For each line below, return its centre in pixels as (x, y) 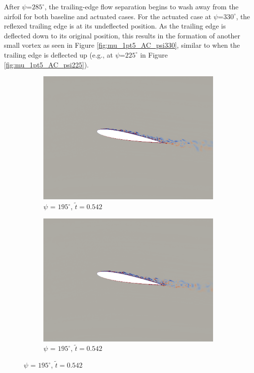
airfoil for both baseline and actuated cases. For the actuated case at (108, 16)
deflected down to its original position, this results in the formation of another (122, 35)
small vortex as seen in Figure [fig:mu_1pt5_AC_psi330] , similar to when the (122, 45)
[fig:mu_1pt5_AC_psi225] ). (46, 64)
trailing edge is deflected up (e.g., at (59, 54)
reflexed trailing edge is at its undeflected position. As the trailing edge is (115, 26)
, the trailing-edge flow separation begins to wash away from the (142, 6)
